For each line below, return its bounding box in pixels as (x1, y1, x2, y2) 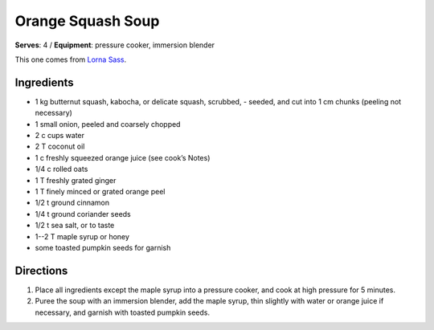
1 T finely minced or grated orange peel (35, 186, 166, 196)
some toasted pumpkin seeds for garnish (35, 242, 171, 252)
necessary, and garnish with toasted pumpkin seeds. (35, 308, 211, 317)
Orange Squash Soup (14, 12, 160, 30)
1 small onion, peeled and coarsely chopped (35, 119, 181, 128)
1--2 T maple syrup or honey (35, 231, 130, 241)
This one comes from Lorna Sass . (14, 55, 127, 64)
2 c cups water (35, 131, 84, 141)
